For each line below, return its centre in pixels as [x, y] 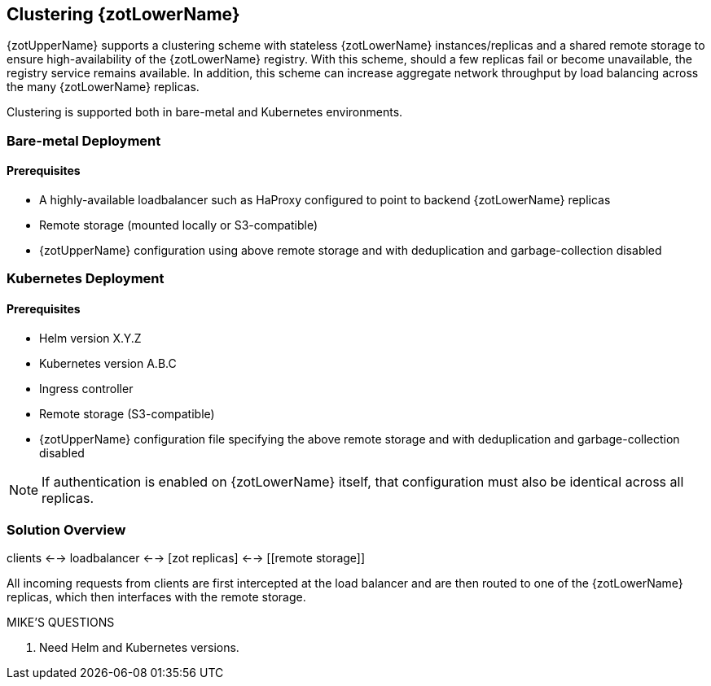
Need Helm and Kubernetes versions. [139, 648]
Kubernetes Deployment [86, 279]
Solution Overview [66, 529]
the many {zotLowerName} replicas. [103, 87]
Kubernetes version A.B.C [108, 363]
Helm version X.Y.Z [90, 338]
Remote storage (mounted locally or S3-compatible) [179, 225]
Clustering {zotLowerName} [123, 14]
